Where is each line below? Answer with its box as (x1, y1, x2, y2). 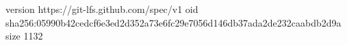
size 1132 (5, 29, 43, 43)
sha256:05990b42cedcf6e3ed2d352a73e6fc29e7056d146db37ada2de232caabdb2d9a (5, 15, 342, 29)
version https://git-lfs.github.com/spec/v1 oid (5, 2, 198, 16)
